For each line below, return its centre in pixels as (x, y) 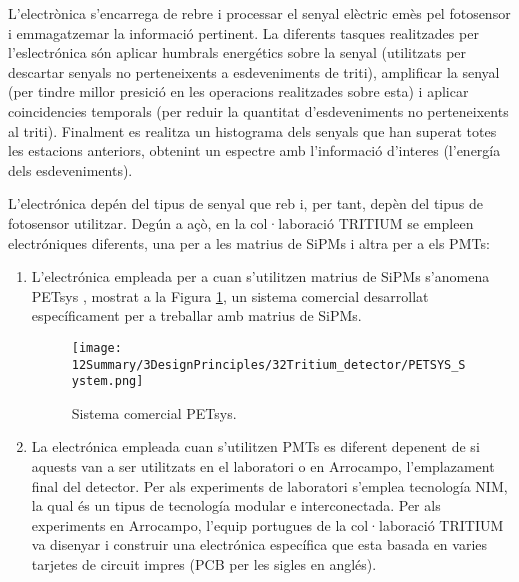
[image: (96, 347)
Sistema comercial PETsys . (154, 412)
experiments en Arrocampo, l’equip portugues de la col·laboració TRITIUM (267, 524)
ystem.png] (107, 381)
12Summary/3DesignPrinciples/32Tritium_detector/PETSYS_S (268, 364)
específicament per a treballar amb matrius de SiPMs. (196, 315)
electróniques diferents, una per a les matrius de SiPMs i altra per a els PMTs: (249, 242)
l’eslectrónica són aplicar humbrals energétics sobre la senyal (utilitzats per (237, 52)
